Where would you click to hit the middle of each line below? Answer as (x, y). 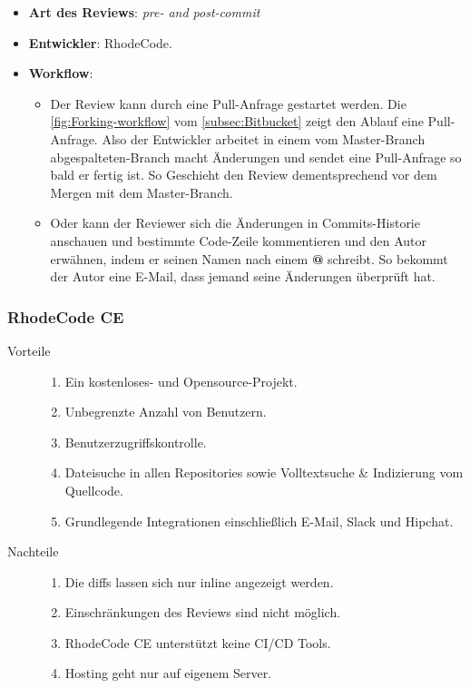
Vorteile (29, 350)
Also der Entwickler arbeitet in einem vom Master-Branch (264, 138)
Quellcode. (94, 490)
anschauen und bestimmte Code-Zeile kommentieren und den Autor (238, 240)
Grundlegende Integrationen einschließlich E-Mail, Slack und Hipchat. (259, 521)
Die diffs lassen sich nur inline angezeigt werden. (199, 581)
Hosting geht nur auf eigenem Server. (168, 673)
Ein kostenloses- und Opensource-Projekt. (181, 381)
